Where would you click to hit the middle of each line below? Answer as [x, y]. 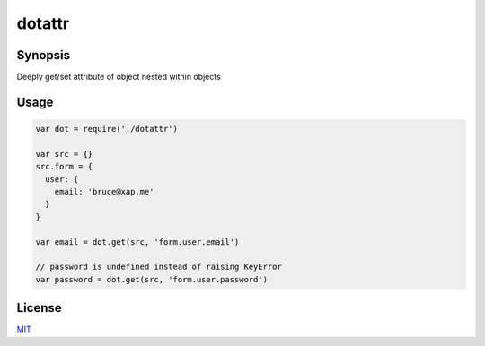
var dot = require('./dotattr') [107, 129]
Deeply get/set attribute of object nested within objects [119, 77]
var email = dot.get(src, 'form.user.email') [137, 242]
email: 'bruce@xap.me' [104, 192]
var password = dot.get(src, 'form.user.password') [152, 279]
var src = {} [64, 154]
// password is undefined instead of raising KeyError [159, 267]
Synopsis [44, 55]
